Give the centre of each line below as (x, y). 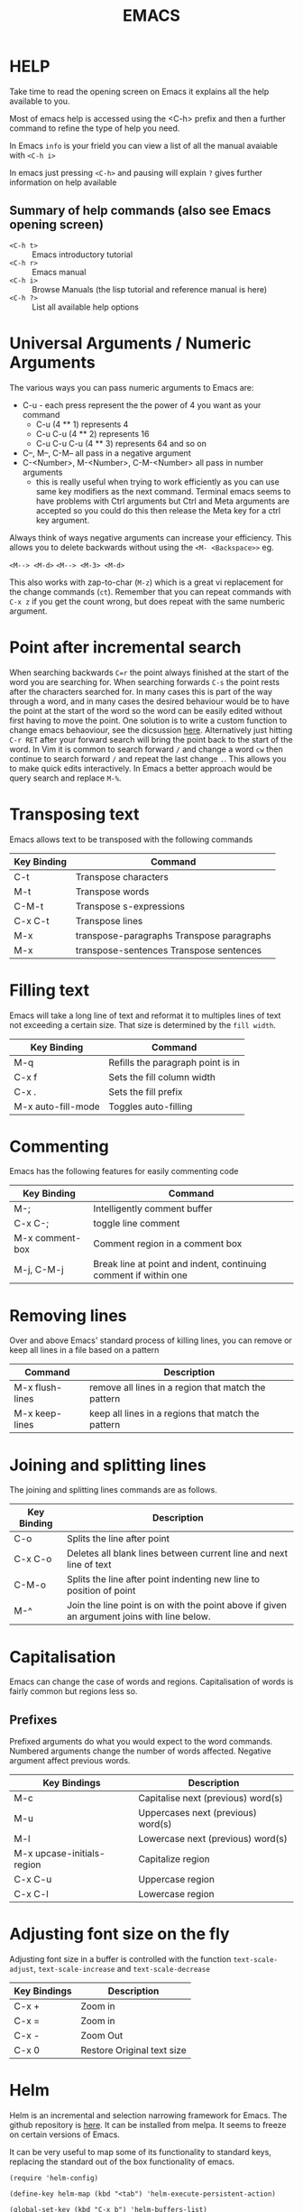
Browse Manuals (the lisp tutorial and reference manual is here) (150, 289)
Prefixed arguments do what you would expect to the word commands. (141, 1742)
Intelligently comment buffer (153, 1208)
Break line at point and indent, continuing (180, 1264)
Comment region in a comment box (168, 1244)
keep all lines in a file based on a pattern (84, 1350)
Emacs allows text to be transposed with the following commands (131, 839)
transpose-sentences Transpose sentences (169, 950)
